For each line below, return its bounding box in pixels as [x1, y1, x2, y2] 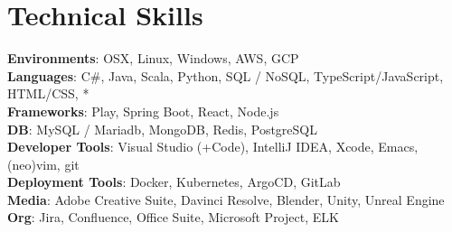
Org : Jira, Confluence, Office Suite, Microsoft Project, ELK [7, 208, 339, 227]
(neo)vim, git [7, 154, 80, 173]
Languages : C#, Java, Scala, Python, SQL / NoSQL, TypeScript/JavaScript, [7, 66, 444, 85]
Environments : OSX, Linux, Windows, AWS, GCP [7, 49, 299, 68]
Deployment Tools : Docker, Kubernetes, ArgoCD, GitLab [7, 172, 341, 191]
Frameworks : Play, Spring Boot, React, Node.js [7, 101, 279, 120]
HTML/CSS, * [7, 84, 89, 103]
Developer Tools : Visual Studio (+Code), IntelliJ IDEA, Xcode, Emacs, [7, 137, 419, 156]
